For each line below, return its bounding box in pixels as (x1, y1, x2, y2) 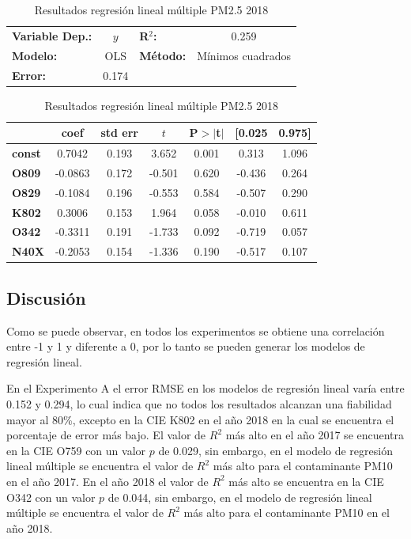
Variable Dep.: (12, 27, 92, 44)
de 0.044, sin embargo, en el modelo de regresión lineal (107, 488, 372, 505)
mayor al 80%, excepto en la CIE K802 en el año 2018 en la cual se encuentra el (6, 411, 394, 427)
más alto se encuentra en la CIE (228, 473, 384, 489)
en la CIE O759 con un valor (6, 442, 146, 458)
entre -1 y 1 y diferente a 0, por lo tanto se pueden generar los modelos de (6, 338, 365, 355)
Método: (139, 47, 187, 63)
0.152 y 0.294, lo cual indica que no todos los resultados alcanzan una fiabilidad (6, 395, 392, 412)
